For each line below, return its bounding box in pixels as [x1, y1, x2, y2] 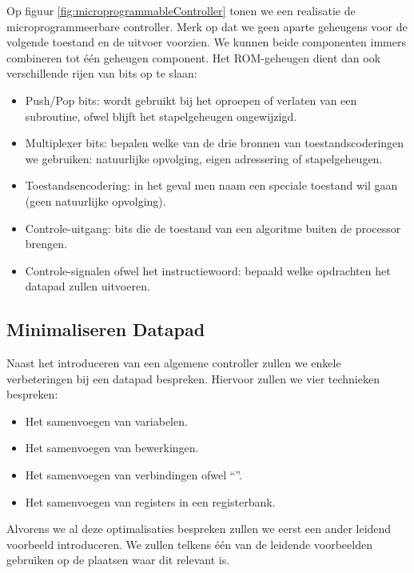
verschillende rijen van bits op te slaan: [6, 65, 197, 82]
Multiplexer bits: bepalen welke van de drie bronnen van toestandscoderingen [25, 134, 404, 151]
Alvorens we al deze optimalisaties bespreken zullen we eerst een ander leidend [6, 520, 392, 537]
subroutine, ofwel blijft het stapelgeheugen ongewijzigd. [25, 107, 297, 124]
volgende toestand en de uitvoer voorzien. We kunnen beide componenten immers [6, 34, 406, 50]
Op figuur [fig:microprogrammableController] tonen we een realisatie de [6, 2, 356, 18]
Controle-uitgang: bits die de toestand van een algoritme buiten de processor [25, 219, 401, 236]
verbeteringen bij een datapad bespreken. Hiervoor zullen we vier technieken [6, 370, 380, 387]
